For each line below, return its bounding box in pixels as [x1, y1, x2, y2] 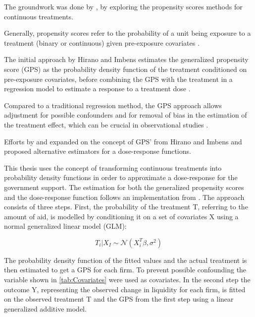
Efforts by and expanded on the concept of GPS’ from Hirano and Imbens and [4, 136, 242, 146]
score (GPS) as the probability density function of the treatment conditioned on [4, 63, 247, 74]
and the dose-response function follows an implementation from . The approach [4, 191, 245, 202]
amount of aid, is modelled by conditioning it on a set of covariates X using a [4, 211, 239, 221]
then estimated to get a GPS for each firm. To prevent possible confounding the [4, 264, 247, 275]
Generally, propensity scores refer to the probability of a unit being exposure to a [4, 28, 251, 38]
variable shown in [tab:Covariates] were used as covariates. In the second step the [4, 274, 251, 285]
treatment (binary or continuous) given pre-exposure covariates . [4, 37, 200, 48]
